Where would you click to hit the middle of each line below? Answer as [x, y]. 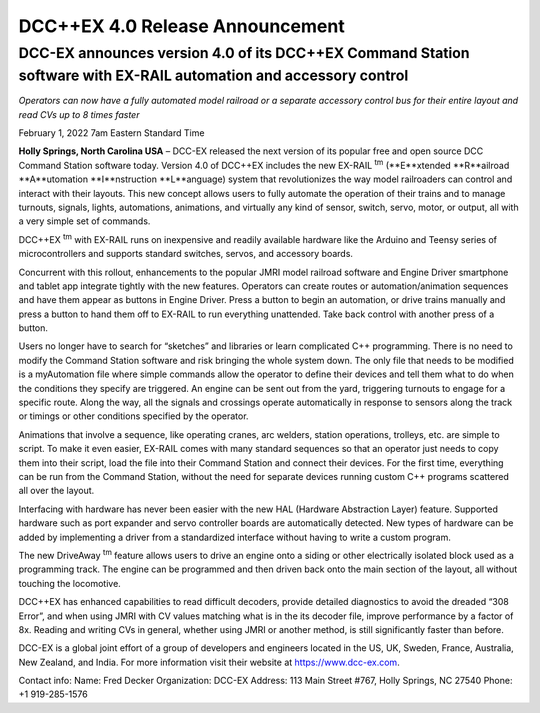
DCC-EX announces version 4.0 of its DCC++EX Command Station [244, 53]
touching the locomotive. [70, 583]
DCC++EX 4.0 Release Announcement [181, 26]
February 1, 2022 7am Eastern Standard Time [111, 133]
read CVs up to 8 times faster [79, 114]
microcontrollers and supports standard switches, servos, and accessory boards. [186, 254]
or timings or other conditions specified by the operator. [133, 416]
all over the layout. [56, 491]
